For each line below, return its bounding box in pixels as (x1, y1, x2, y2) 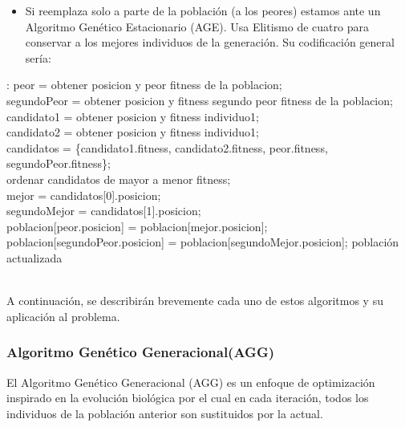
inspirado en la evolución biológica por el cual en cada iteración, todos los (6, 389, 369, 406)
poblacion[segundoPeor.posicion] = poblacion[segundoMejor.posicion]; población (6, 234, 399, 250)
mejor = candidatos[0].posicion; (6, 186, 161, 203)
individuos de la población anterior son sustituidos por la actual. (6, 405, 323, 421)
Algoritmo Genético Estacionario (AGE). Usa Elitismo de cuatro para (25, 18, 369, 35)
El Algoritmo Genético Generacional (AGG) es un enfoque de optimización (6, 373, 375, 390)
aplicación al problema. (6, 307, 120, 324)
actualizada (6, 249, 63, 266)
